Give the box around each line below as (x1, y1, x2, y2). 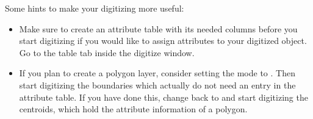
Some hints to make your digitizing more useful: (5, 2, 184, 14)
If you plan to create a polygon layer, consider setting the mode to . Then (19, 67, 295, 79)
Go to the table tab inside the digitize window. (19, 46, 195, 59)
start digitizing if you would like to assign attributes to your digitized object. (19, 34, 307, 47)
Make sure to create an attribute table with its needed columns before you (19, 22, 298, 35)
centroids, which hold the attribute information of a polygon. (19, 103, 248, 115)
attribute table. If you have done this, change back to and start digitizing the (19, 90, 308, 103)
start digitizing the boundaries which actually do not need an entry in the (19, 78, 296, 91)
